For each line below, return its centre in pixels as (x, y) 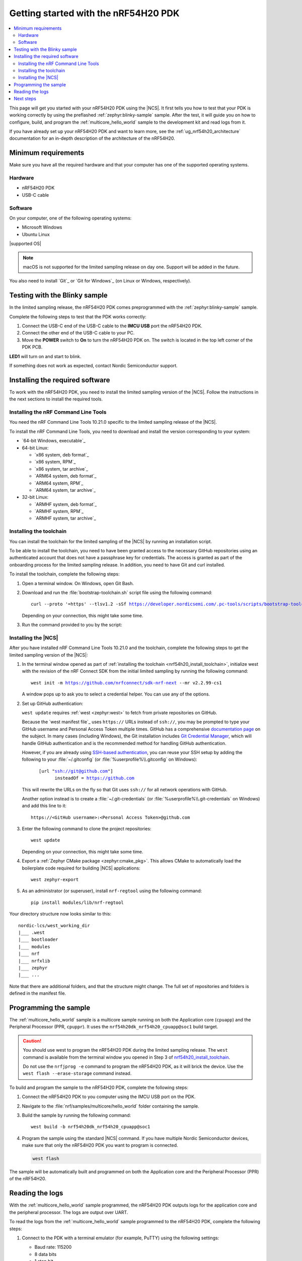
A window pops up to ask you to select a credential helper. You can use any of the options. (116, 694)
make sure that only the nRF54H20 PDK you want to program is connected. (100, 1145)
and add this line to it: (44, 806)
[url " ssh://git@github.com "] (76, 771)
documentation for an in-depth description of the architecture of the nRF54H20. (92, 138)
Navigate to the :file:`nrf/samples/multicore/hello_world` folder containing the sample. (110, 1106)
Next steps (25, 99)
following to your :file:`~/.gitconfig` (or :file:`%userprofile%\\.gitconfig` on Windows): (109, 760)
